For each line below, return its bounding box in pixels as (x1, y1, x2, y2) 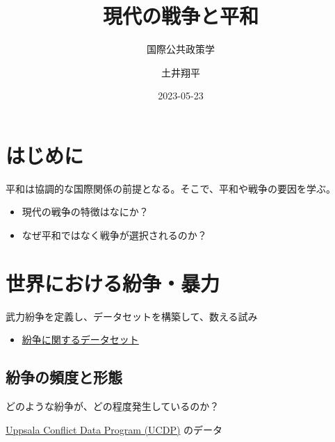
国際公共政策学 (147, 42, 215, 56)
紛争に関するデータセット (22, 332, 139, 347)
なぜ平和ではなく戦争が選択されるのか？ (22, 228, 207, 243)
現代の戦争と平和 (102, 1, 259, 30)
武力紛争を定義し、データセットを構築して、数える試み (6, 309, 258, 323)
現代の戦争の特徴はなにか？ (22, 204, 149, 219)
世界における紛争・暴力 (6, 268, 220, 297)
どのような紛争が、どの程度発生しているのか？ (6, 399, 220, 414)
